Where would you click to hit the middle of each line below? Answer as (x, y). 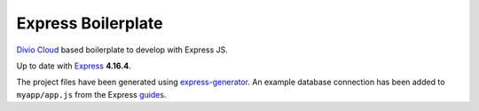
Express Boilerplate (90, 23)
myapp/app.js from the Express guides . (91, 94)
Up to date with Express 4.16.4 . (74, 66)
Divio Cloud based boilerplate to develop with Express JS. (122, 50)
